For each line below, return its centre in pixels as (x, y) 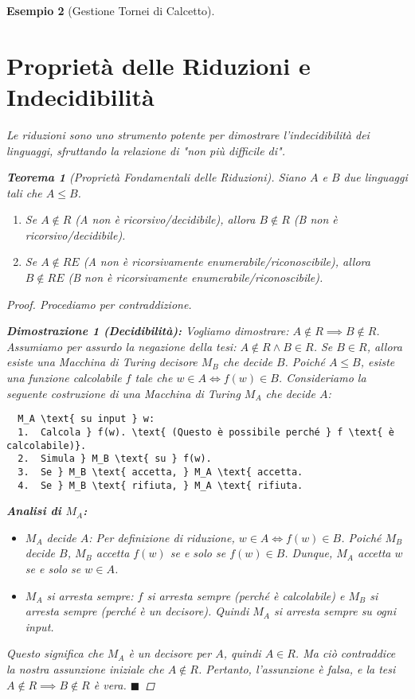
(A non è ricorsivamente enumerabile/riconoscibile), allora (227, 262)
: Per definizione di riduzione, (162, 537)
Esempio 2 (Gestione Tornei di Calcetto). (111, 10)
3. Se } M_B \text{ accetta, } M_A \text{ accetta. (161, 472)
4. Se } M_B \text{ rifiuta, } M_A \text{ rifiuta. (161, 485)
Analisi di (34, 511)
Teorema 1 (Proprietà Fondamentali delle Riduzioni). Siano (156, 177)
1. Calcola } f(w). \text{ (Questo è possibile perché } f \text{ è (206, 432)
